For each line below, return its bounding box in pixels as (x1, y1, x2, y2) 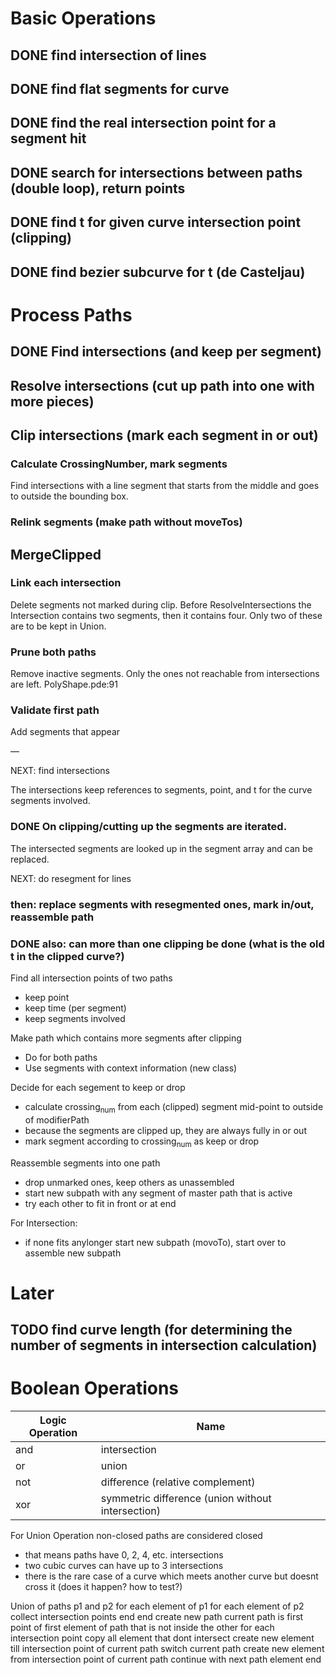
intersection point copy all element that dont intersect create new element (10, 1632, 315, 1644)
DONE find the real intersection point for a (10, 115, 277, 132)
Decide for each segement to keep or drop (10, 1081, 186, 1093)
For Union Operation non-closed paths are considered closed (10, 1530, 263, 1542)
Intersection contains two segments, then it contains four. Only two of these (10, 609, 323, 621)
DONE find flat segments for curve (10, 80, 230, 97)
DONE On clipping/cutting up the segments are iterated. (10, 820, 288, 834)
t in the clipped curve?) (10, 949, 125, 963)
